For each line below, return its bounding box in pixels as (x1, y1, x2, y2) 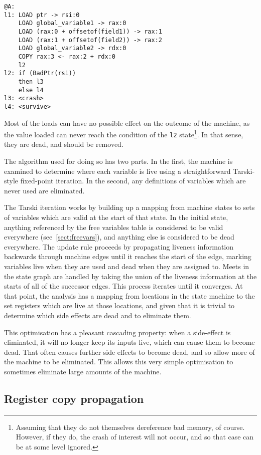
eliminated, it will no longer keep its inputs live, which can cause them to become (4, 337, 255, 347)
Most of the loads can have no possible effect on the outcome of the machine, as (4, 117, 250, 128)
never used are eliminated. (4, 185, 85, 195)
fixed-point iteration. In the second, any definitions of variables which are (20, 175, 246, 186)
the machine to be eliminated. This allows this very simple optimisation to (4, 356, 233, 367)
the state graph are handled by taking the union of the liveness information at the (4, 271, 257, 281)
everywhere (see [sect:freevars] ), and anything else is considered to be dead (4, 232, 234, 242)
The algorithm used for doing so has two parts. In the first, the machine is (4, 156, 233, 166)
